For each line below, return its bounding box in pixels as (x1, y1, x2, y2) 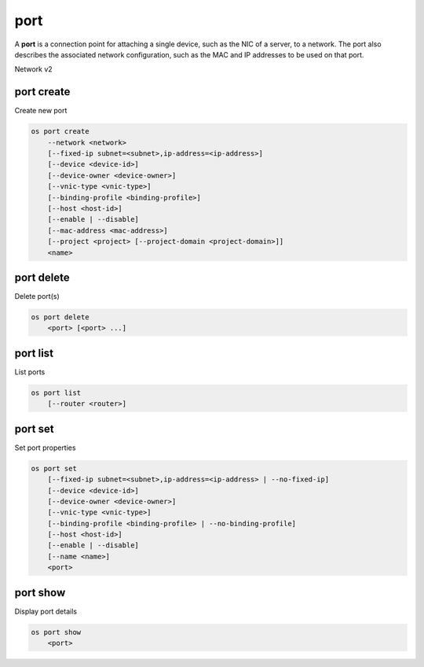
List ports (14, 367, 46, 377)
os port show (31, 628, 82, 636)
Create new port (14, 106, 68, 116)
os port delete (31, 313, 90, 322)
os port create (31, 127, 90, 136)
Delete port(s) (14, 292, 60, 301)
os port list (31, 388, 82, 397)
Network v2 (14, 64, 53, 74)
